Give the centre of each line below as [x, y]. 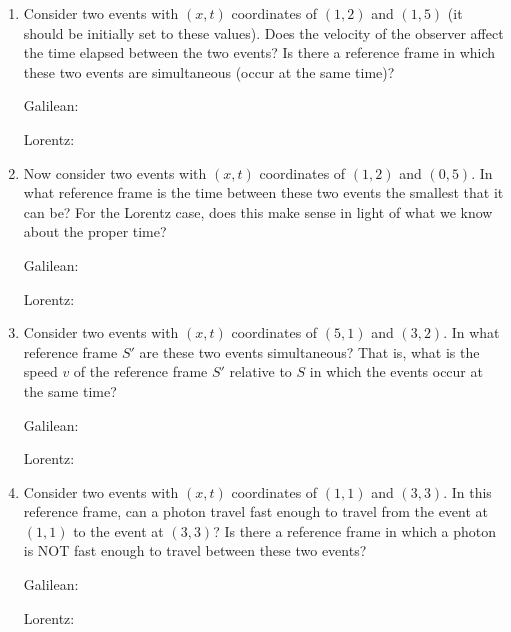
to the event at [118, 530]
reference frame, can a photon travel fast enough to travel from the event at [256, 511]
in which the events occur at [396, 371]
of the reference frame [140, 371]
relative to [260, 371]
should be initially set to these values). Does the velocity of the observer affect [263, 32]
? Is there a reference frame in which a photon [355, 530]
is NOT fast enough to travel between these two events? [195, 550]
